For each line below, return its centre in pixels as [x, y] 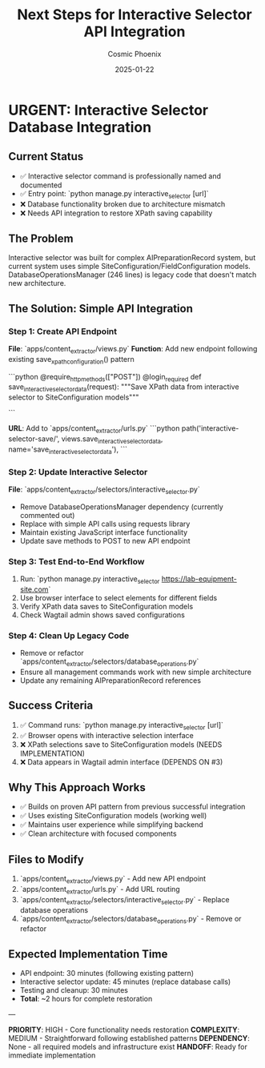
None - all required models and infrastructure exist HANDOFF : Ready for [128, 1047]
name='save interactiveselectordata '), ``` [68, 450]
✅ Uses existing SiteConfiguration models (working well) [113, 816]
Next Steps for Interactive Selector [135, 15]
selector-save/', [34, 439]
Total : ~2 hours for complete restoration [86, 999]
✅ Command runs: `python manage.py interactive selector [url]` [122, 726]
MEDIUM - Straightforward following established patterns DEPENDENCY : [129, 1038]
